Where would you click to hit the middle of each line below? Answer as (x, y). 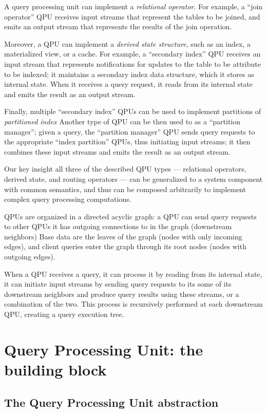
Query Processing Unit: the (104, 349)
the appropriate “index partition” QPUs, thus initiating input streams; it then (127, 142)
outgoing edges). (30, 257)
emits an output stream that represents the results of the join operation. (118, 26)
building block (55, 369)
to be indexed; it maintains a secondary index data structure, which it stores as (129, 74)
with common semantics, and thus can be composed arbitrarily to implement (125, 189)
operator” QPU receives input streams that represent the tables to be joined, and (132, 16)
